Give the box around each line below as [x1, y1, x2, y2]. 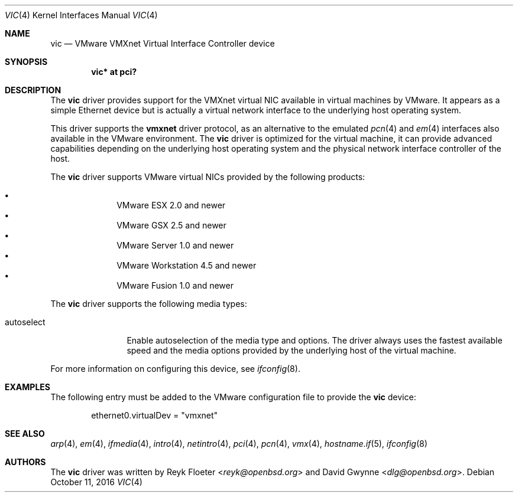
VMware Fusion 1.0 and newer [116, 280, 234, 290]
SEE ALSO [5, 429, 45, 439]
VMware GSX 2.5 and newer [116, 220, 226, 230]
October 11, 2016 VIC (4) [50, 477, 143, 487]
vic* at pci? [91, 67, 137, 77]
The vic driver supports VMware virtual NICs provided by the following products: [50, 172, 365, 182]
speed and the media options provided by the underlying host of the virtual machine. [127, 345, 457, 355]
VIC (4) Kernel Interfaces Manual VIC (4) [5, 10, 158, 20]
